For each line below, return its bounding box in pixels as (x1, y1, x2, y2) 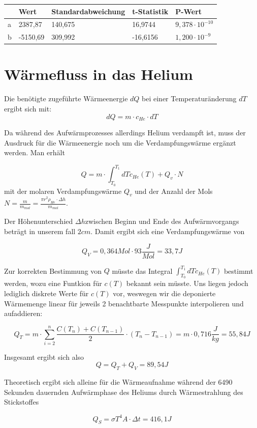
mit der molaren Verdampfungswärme (4, 185, 122, 196)
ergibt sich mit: (4, 103, 52, 113)
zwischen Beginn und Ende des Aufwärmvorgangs (85, 216, 239, 226)
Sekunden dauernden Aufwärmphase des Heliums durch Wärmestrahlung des (4, 386, 243, 397)
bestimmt (223, 265, 253, 276)
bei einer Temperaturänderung (142, 93, 237, 104)
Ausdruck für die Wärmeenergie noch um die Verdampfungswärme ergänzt (4, 137, 236, 148)
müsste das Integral (112, 265, 173, 276)
